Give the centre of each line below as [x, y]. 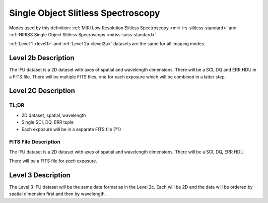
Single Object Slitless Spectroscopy [85, 13]
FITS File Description [35, 142]
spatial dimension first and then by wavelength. [58, 194]
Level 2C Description [42, 91]
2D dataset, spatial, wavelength [54, 115]
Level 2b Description [42, 58]
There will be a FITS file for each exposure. [53, 161]
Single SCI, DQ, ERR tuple [48, 122]
